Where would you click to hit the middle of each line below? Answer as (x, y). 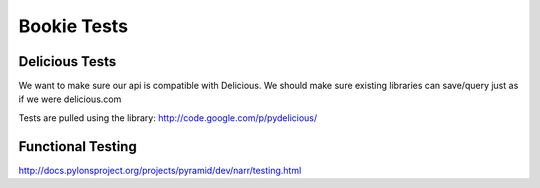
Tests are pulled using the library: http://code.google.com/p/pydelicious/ (168, 117)
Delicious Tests (67, 61)
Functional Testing (77, 146)
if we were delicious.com (70, 99)
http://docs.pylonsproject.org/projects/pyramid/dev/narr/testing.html (160, 170)
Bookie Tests (73, 26)
